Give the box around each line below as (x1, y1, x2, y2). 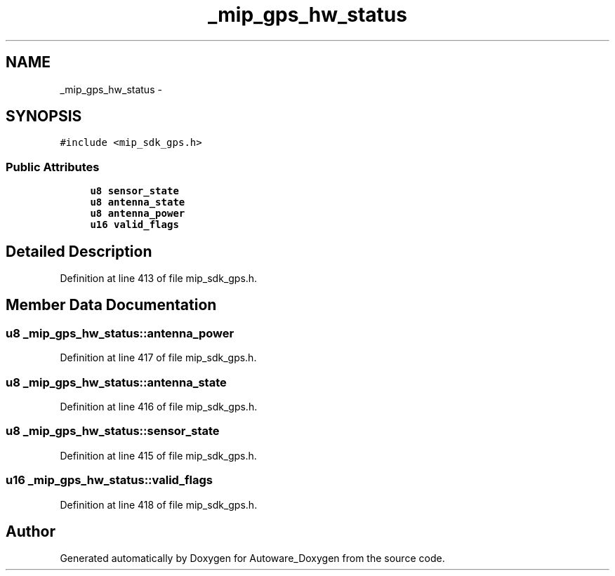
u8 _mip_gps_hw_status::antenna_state (6, 375, 227, 389)
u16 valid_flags (90, 219, 179, 231)
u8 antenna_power (90, 208, 185, 220)
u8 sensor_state (90, 185, 179, 197)
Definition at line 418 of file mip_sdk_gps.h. (60, 498, 258, 511)
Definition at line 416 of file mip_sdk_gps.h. (60, 401, 258, 413)
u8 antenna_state (90, 196, 185, 208)
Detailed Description (6, 242, 152, 260)
